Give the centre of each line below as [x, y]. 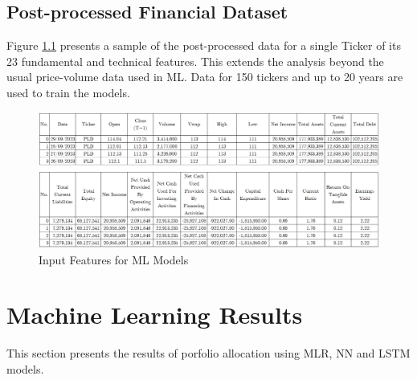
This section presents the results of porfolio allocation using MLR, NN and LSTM [208, 353]
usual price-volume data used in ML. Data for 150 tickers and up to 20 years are [205, 77]
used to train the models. [68, 92]
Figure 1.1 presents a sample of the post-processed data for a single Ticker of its [204, 45]
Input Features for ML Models [114, 259]
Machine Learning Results [155, 315]
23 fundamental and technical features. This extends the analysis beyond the [195, 61]
